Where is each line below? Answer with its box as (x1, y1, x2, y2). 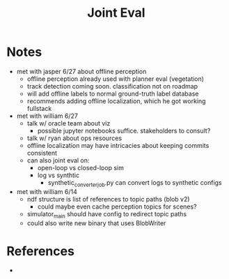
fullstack (26, 104, 52, 112)
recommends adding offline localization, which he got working (26, 96, 206, 105)
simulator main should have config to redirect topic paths (26, 209, 187, 220)
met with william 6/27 (16, 112, 78, 120)
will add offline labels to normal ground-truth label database (26, 89, 199, 98)
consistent (26, 149, 57, 157)
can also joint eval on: (26, 156, 90, 165)
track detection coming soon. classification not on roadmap (26, 82, 198, 90)
